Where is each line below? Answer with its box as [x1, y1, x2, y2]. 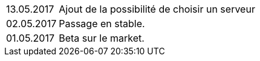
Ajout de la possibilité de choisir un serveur [59, 3, 255, 15]
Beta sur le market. [59, 32, 145, 44]
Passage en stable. [59, 18, 145, 30]
